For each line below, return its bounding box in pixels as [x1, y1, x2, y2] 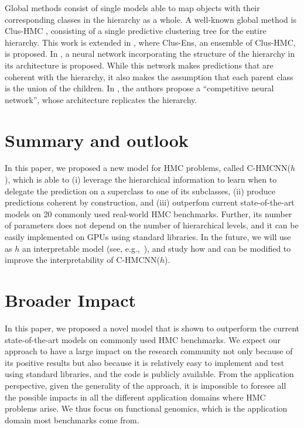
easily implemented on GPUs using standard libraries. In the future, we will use [5, 231, 291, 243]
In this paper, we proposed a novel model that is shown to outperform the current [5, 321, 299, 334]
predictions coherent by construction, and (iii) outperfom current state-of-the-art [5, 196, 295, 208]
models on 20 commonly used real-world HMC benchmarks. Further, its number [5, 207, 292, 220]
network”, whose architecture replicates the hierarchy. [5, 93, 197, 105]
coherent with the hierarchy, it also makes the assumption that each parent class [5, 70, 293, 83]
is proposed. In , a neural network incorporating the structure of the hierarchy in [5, 47, 295, 60]
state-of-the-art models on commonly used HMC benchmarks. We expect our [5, 333, 281, 345]
